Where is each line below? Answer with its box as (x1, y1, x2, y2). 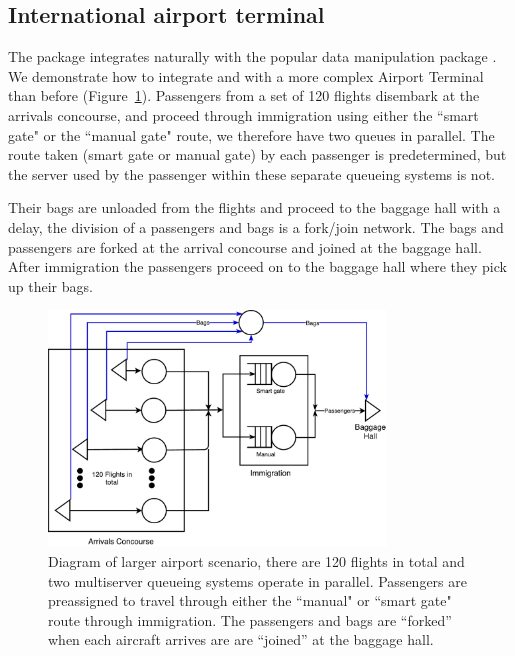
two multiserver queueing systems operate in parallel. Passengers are (48, 570, 467, 591)
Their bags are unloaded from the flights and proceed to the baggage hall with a (8, 197, 501, 218)
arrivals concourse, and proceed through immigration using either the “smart (8, 104, 479, 125)
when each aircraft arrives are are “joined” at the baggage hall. (48, 629, 434, 650)
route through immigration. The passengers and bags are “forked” (48, 609, 452, 630)
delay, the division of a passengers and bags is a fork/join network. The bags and (8, 216, 504, 237)
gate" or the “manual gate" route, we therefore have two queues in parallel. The (8, 124, 495, 145)
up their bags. (8, 275, 93, 296)
